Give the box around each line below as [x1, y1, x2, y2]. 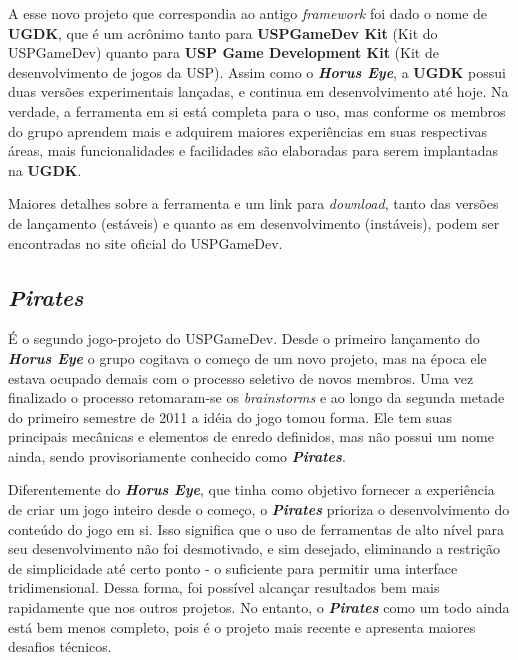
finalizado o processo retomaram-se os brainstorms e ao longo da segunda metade [8, 387, 505, 408]
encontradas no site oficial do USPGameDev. [8, 232, 283, 253]
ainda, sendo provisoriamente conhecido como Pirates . [8, 445, 346, 466]
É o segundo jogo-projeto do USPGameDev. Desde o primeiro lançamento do [8, 328, 480, 349]
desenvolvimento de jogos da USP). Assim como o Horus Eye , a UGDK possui [8, 61, 506, 82]
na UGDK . [8, 159, 82, 180]
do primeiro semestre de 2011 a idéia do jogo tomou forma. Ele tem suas [8, 406, 452, 427]
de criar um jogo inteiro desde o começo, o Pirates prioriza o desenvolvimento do [8, 499, 510, 520]
